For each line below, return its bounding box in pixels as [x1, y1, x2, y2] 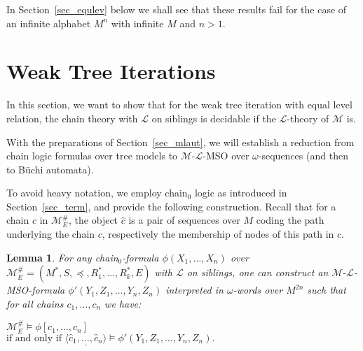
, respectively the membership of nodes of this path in [102, 227, 334, 241]
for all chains [6, 296, 64, 310]
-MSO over [203, 148, 249, 163]
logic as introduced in [194, 185, 287, 200]
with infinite [111, 15, 164, 30]
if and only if [6, 333, 62, 343]
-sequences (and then [258, 148, 348, 163]
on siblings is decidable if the [151, 110, 276, 125]
